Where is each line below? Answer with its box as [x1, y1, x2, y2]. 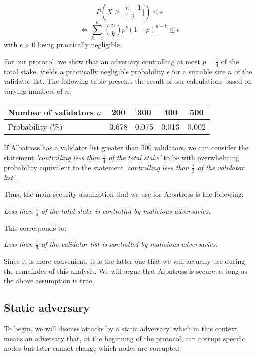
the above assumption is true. [4, 275, 94, 286]
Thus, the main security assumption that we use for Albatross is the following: [4, 189, 244, 199]
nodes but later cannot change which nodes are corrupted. [4, 343, 181, 353]
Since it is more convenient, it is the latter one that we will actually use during [4, 256, 245, 266]
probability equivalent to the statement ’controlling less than [4, 162, 189, 172]
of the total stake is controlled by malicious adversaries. [41, 205, 211, 216]
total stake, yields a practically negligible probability [4, 66, 165, 76]
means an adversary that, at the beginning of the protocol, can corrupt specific [4, 333, 245, 343]
